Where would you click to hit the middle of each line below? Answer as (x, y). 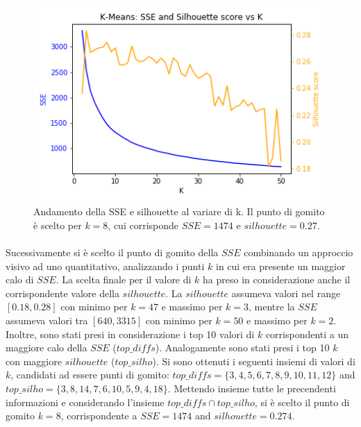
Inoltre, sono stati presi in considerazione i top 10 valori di (130, 334)
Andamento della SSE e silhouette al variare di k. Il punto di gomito (179, 211)
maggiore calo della (47, 348)
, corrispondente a (99, 416)
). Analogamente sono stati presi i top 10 (242, 348)
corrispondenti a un (307, 334)
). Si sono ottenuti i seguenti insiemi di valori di (254, 361)
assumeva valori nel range (286, 293)
